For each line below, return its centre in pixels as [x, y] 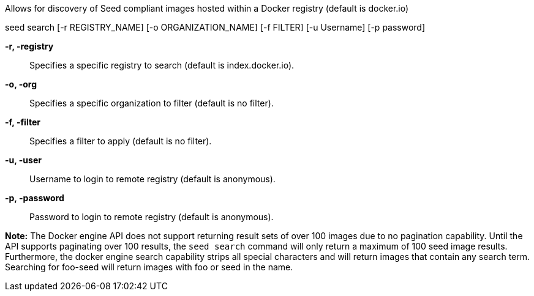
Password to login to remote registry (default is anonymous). [152, 217]
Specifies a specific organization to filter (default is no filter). [152, 103]
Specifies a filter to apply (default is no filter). [121, 141]
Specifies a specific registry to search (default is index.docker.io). [162, 65]
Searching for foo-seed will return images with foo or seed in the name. [149, 267]
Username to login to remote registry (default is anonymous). [152, 179]
